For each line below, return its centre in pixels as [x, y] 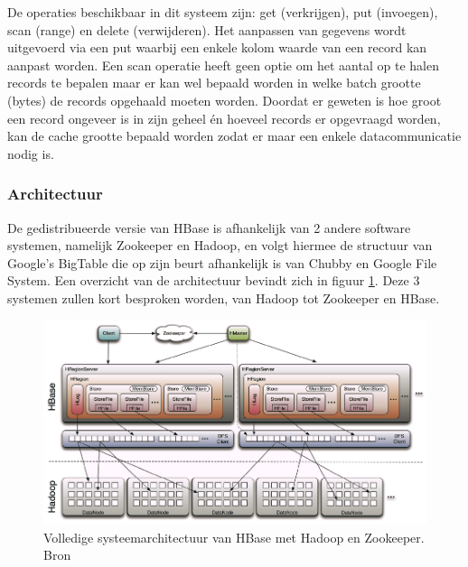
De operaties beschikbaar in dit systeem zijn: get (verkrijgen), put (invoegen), [223, 12]
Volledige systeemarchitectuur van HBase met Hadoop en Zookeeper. [234, 537]
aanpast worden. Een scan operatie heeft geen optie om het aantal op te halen [223, 65]
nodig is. [31, 153]
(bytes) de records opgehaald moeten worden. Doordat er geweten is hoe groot [225, 100]
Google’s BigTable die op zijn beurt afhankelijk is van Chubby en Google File [222, 262]
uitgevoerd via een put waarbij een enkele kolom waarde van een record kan [217, 47]
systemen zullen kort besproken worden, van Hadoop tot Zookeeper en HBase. [224, 297]
